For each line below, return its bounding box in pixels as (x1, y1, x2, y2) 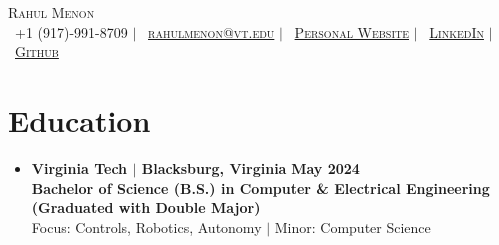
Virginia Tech (31, 157, 128, 178)
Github (15, 41, 59, 62)
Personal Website (294, 21, 410, 42)
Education (8, 99, 151, 140)
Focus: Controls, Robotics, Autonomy (31, 216, 262, 237)
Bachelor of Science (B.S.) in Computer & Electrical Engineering (31, 177, 490, 198)
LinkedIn (429, 21, 484, 42)
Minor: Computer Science (274, 216, 431, 237)
